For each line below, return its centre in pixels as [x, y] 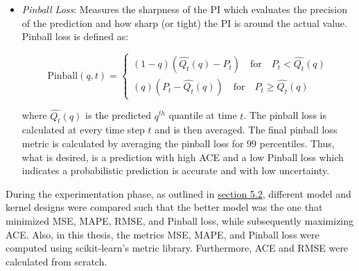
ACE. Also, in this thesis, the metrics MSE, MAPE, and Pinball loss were [163, 234]
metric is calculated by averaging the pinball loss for [133, 143]
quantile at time [203, 115]
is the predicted [119, 115]
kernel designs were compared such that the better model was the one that [164, 207]
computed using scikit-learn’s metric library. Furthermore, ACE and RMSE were [177, 248]
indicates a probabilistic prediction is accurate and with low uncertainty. [176, 170]
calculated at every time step [83, 130]
